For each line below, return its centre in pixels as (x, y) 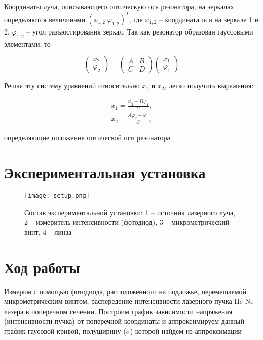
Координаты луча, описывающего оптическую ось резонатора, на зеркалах (119, 6)
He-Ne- (245, 301)
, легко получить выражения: (209, 86)
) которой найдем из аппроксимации (186, 331)
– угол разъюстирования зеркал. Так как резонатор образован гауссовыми (140, 32)
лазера (14, 311)
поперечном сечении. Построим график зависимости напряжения (132, 311)
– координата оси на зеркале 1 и (209, 19)
